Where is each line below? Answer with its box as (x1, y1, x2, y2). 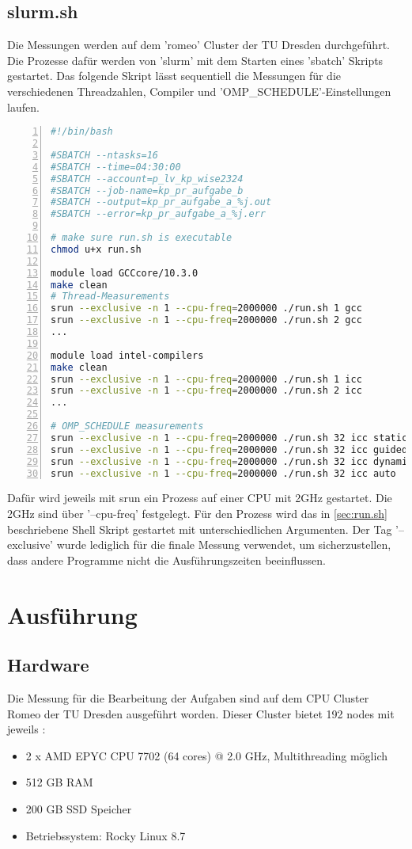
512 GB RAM (25, 774, 93, 790)
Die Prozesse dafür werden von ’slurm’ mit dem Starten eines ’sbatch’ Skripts (7, 51, 384, 68)
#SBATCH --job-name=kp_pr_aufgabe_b (51, 185, 244, 196)
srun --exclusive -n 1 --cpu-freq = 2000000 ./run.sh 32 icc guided (51, 444, 408, 455)
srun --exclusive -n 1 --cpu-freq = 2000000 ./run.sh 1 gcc (51, 303, 362, 314)
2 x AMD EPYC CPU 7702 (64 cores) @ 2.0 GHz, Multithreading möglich (25, 747, 387, 763)
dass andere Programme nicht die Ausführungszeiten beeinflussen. (7, 551, 326, 568)
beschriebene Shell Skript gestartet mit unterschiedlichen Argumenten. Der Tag (7, 520, 392, 537)
